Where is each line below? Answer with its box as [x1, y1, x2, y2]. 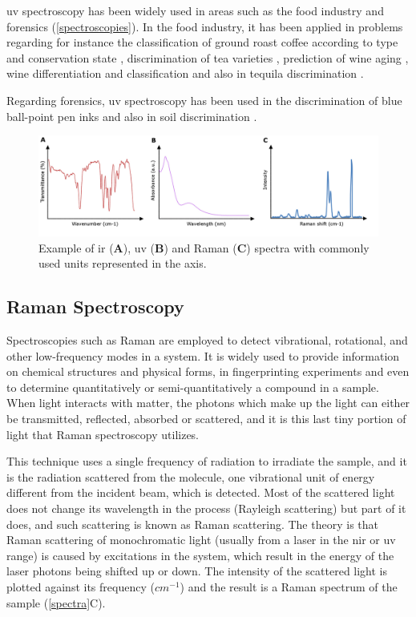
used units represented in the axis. [38, 255, 207, 272]
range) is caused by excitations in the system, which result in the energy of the [6, 546, 394, 563]
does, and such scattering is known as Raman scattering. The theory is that [6, 515, 378, 532]
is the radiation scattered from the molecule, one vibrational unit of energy [6, 468, 375, 485]
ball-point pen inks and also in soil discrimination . [6, 107, 257, 124]
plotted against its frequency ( [6, 578, 155, 595]
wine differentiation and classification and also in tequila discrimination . [6, 65, 364, 82]
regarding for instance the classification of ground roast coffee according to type [6, 34, 398, 50]
